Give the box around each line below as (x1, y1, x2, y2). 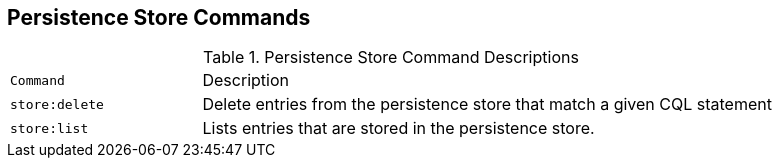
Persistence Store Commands (7, 5, 311, 30)
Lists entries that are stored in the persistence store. (202, 118, 595, 139)
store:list (10, 120, 89, 136)
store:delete (10, 96, 104, 112)
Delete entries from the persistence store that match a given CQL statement (202, 94, 772, 115)
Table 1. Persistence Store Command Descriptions (203, 47, 579, 68)
